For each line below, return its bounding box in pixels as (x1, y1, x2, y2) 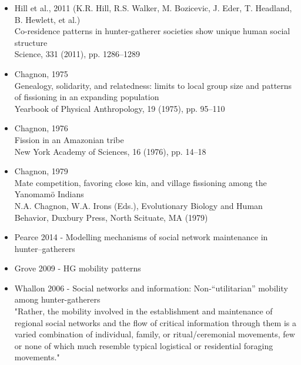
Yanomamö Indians (14, 188, 84, 200)
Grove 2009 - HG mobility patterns (14, 262, 141, 274)
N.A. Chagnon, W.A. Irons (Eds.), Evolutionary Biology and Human (14, 199, 263, 211)
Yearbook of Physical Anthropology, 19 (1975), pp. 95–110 (14, 102, 225, 114)
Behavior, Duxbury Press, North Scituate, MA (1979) (14, 211, 208, 223)
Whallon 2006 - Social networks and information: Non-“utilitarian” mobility (14, 281, 288, 294)
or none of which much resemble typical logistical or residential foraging (14, 339, 273, 351)
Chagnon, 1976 (14, 122, 68, 134)
